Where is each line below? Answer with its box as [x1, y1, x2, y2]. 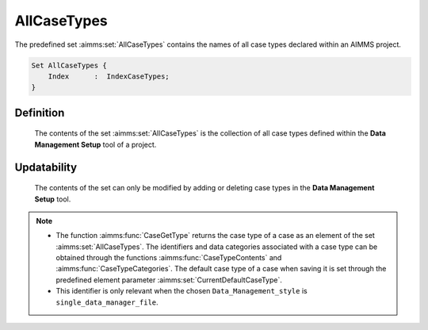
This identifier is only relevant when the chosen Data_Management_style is [55, 286, 308, 296]
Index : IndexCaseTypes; [48, 71, 170, 81]
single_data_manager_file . [55, 297, 159, 307]
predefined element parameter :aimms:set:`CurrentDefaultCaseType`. [55, 274, 283, 285]
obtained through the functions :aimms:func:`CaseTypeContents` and [55, 253, 282, 263]
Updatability [14, 160, 78, 174]
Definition [14, 106, 65, 119]
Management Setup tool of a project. [34, 140, 157, 149]
